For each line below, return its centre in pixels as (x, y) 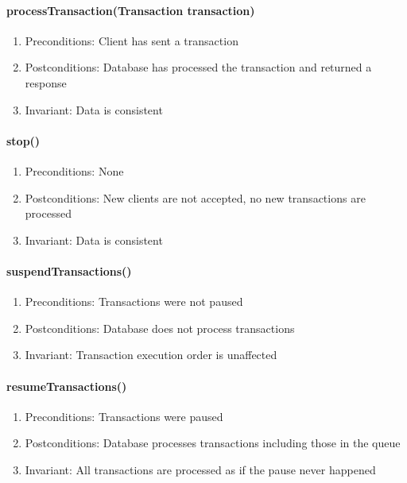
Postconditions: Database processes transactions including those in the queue (213, 443)
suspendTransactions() (69, 270)
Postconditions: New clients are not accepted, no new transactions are (195, 197)
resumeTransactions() (67, 386)
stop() (23, 140)
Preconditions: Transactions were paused (124, 416)
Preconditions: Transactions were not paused (134, 301)
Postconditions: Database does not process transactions (160, 328)
